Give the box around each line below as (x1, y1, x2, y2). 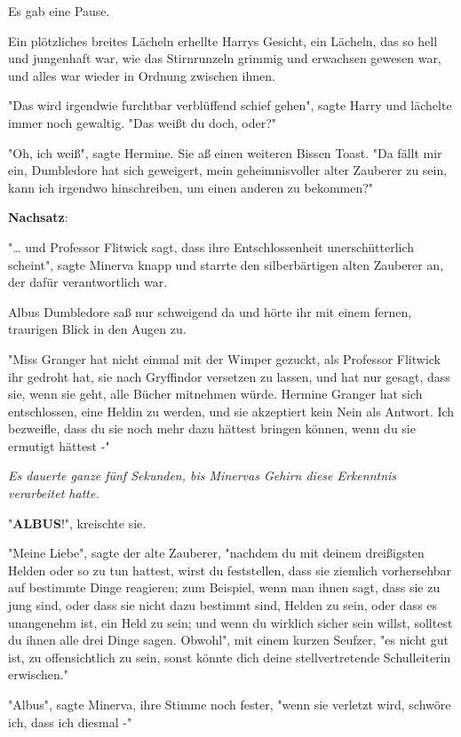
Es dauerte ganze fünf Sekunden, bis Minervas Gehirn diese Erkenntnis (8, 466, 397, 485)
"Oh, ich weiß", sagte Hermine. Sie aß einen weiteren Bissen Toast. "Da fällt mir (8, 143, 442, 162)
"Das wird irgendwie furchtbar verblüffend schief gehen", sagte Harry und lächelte (8, 96, 452, 115)
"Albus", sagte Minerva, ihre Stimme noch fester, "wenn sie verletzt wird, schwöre (8, 695, 451, 713)
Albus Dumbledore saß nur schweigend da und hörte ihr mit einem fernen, (8, 302, 412, 321)
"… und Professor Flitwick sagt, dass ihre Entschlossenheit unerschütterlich (8, 237, 415, 256)
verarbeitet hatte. (8, 484, 99, 503)
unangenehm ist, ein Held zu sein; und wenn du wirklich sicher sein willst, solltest (8, 613, 453, 631)
